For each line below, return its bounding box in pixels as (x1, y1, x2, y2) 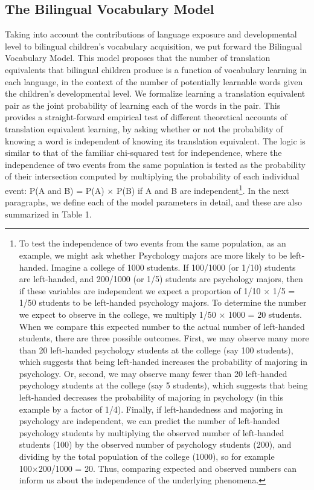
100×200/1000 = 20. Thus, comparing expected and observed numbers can (19, 462, 297, 474)
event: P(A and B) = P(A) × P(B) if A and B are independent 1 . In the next (5, 182, 289, 196)
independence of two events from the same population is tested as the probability (5, 158, 306, 170)
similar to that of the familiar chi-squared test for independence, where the (5, 146, 282, 159)
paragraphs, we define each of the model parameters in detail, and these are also (5, 196, 303, 208)
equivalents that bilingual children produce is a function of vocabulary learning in (5, 63, 307, 76)
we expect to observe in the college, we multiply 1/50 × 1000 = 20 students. (19, 308, 302, 320)
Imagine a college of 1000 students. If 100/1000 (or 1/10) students (51, 260, 296, 273)
